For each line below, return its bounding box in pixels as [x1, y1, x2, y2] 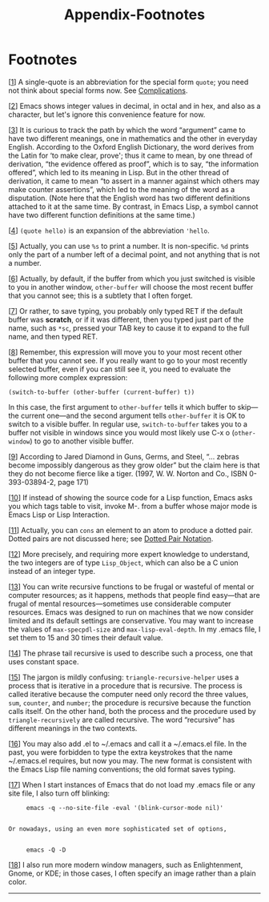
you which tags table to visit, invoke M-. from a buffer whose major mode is [8, 501, 258, 511]
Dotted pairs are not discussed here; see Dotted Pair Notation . [8, 534, 214, 543]
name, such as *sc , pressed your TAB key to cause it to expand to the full [8, 323, 250, 333]
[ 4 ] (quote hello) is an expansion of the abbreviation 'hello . [8, 226, 210, 235]
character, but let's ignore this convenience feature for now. [8, 110, 206, 119]
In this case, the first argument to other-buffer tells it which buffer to [8, 402, 236, 411]
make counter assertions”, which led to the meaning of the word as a [8, 184, 235, 194]
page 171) [57, 477, 90, 487]
